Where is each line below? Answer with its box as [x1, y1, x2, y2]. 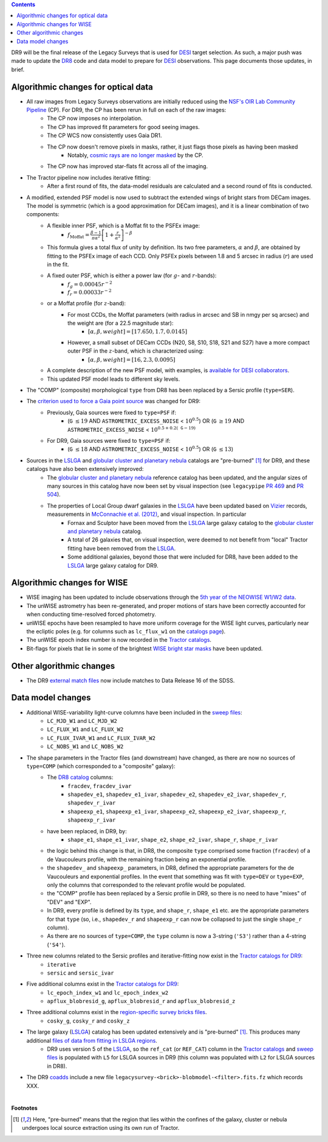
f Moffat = [67, 231, 90, 240]
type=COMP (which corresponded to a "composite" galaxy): [26, 762, 176, 770]
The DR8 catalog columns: [47, 774, 114, 781]
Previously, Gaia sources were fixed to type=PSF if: [47, 409, 176, 416]
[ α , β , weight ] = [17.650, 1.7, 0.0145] [88, 328, 188, 335]
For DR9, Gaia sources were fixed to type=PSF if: [47, 437, 171, 445]
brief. [11, 66, 24, 73]
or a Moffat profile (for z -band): [47, 300, 126, 307]
